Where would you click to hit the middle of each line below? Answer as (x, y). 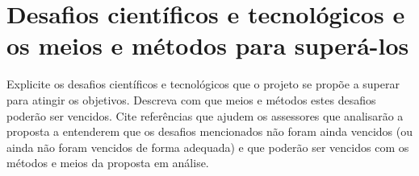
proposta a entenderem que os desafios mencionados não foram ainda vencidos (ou (210, 131)
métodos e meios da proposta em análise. (108, 163)
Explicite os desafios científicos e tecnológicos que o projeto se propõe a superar (203, 84)
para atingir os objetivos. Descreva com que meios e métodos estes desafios (191, 99)
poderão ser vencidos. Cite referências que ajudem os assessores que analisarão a (205, 115)
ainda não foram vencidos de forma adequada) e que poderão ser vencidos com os (208, 147)
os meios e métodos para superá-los (208, 45)
